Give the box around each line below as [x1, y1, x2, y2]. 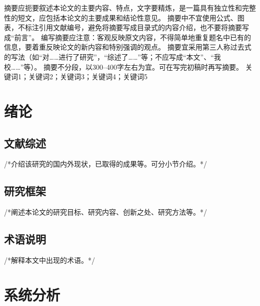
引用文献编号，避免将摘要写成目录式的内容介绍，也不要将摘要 [38, 22, 242, 33]
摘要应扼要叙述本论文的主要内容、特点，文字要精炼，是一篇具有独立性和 [4, 3, 242, 13]
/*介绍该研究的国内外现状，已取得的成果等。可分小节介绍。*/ [4, 159, 207, 169]
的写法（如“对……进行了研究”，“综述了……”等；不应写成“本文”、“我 [4, 51, 221, 62]
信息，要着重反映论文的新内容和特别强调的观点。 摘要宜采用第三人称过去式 [4, 42, 251, 52]
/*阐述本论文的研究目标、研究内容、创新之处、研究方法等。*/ [4, 207, 207, 217]
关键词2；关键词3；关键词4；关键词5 [28, 71, 147, 82]
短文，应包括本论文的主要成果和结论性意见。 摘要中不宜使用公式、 [17, 12, 237, 23]
